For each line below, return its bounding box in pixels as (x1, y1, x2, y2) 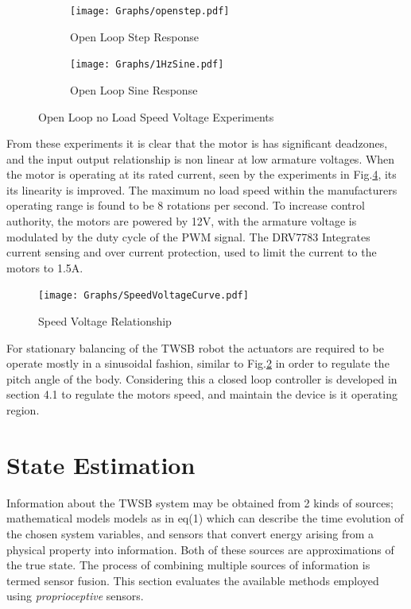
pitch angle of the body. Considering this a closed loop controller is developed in (6, 370, 397, 387)
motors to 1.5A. (6, 259, 83, 276)
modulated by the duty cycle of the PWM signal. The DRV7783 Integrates (6, 228, 370, 245)
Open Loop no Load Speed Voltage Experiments (38, 108, 274, 125)
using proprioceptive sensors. (6, 588, 144, 604)
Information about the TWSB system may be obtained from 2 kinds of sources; (6, 494, 394, 511)
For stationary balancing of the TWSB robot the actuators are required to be (6, 339, 384, 356)
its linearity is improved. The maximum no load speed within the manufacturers (6, 181, 397, 198)
